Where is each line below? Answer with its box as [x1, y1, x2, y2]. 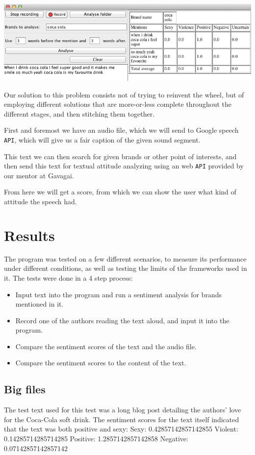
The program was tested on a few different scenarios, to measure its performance [4, 253, 247, 263]
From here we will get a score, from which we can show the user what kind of [4, 187, 236, 197]
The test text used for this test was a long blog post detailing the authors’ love [4, 405, 241, 415]
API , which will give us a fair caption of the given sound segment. [4, 134, 201, 144]
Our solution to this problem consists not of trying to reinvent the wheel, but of [4, 89, 244, 99]
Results [4, 225, 55, 245]
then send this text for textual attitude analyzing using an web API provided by [4, 161, 244, 171]
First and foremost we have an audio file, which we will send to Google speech [4, 125, 239, 135]
